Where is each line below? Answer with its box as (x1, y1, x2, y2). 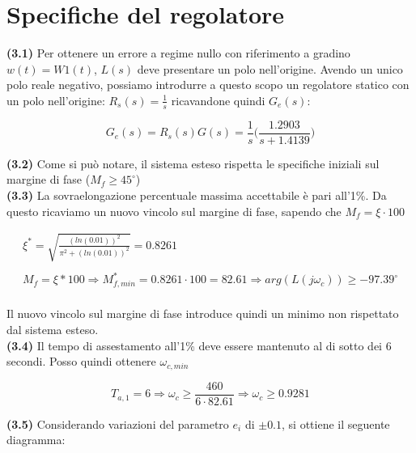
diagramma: (6, 431, 66, 448)
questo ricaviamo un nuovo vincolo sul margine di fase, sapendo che (6, 202, 342, 219)
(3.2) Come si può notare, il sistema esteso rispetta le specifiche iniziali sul (6, 155, 380, 171)
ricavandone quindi (171, 91, 265, 108)
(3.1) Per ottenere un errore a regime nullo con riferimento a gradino (6, 44, 350, 61)
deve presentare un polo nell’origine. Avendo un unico (137, 60, 403, 77)
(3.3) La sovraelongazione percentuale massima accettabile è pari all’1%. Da (6, 186, 387, 203)
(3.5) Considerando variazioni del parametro (6, 415, 229, 432)
